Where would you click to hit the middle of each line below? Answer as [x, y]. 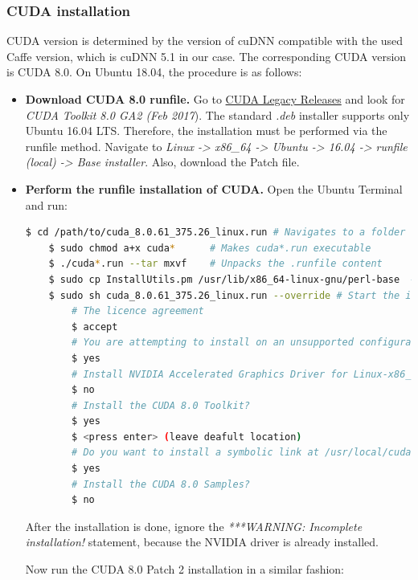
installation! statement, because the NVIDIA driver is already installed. [202, 542]
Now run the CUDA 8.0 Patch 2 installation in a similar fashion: [185, 569]
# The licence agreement [138, 311]
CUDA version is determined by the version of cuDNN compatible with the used [205, 41]
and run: [46, 204]
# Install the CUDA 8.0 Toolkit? [161, 405]
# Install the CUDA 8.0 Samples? [161, 484]
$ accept [95, 327]
